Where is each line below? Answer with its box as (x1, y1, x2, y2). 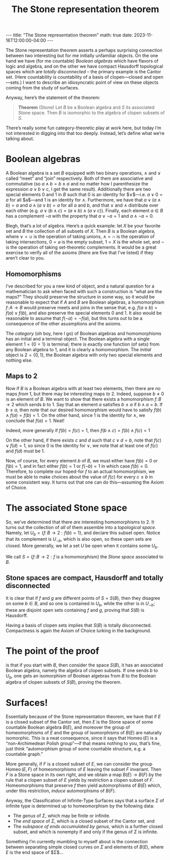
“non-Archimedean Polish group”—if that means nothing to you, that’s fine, (6, 740, 161, 746)
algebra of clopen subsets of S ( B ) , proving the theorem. (6, 679, 122, 685)
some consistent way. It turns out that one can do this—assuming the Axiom (6, 479, 164, 485)
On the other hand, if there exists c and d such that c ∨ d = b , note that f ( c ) (6, 437, 162, 443)
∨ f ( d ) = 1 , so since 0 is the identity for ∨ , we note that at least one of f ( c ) (6, 442, 158, 448)
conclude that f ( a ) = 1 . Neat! (6, 417, 65, 423)
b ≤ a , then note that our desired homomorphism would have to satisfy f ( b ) (6, 407, 162, 413)
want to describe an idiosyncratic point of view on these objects (25, 79, 158, 85)
